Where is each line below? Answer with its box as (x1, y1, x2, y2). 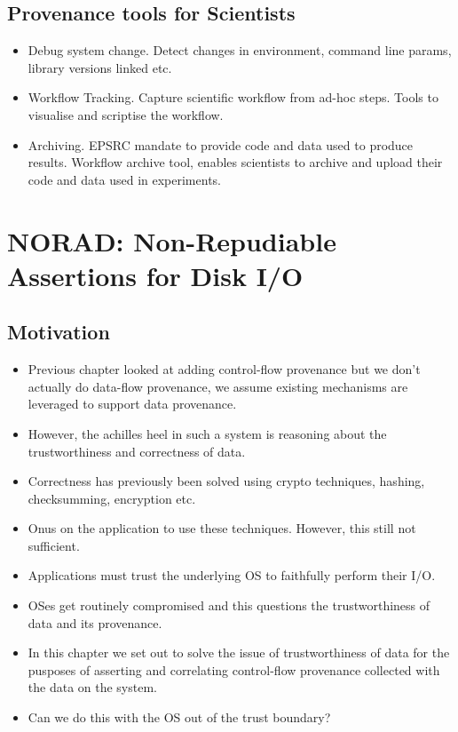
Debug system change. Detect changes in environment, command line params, (28, 41, 452, 60)
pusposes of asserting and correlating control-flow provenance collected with (28, 660, 440, 679)
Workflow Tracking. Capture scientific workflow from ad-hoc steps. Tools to (28, 88, 438, 107)
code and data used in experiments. (28, 170, 221, 188)
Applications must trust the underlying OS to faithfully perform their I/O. (28, 566, 436, 585)
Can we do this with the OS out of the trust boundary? (28, 708, 331, 727)
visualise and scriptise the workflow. (28, 105, 224, 123)
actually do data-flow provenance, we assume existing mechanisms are (28, 377, 408, 395)
